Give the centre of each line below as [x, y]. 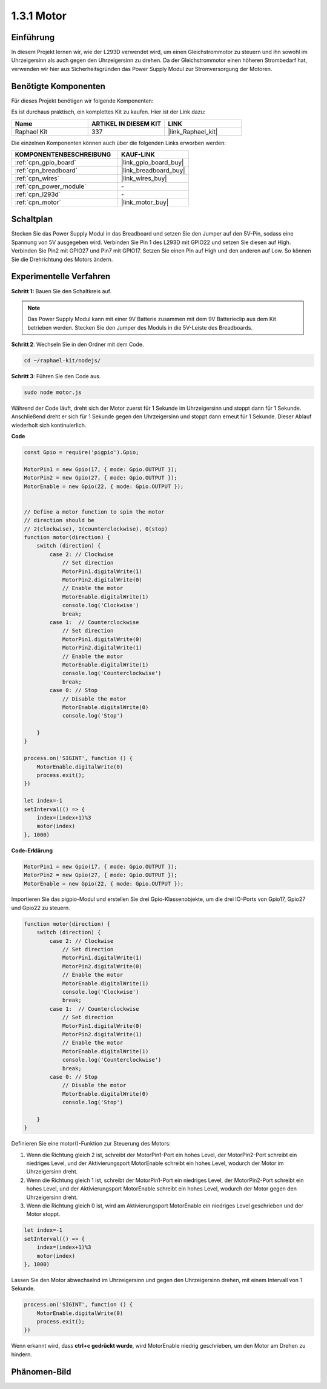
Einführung [33, 37]
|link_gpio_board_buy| [153, 162]
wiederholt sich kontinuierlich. [49, 425]
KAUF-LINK [138, 154]
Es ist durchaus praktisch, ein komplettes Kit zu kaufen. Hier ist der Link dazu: [108, 112]
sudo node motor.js [53, 392]
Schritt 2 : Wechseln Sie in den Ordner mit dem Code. [78, 345]
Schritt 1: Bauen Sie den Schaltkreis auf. [61, 291]
